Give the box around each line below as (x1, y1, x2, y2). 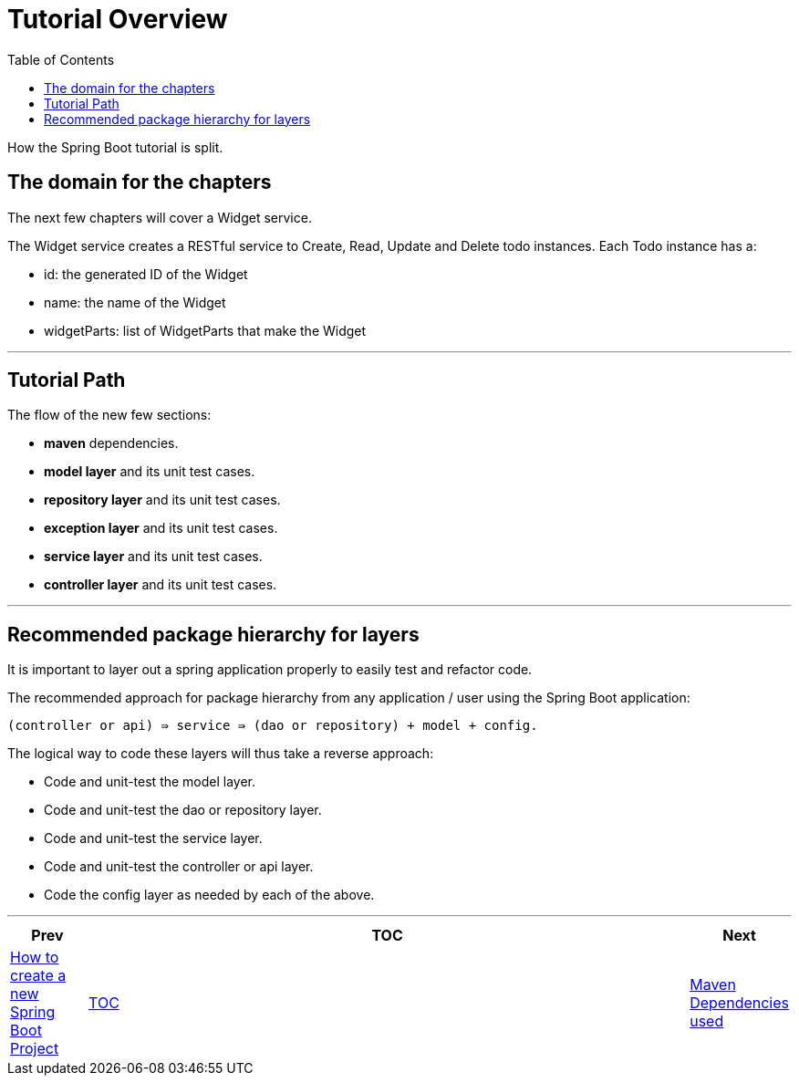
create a (10, 966, 67, 985)
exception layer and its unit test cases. (44, 520, 278, 536)
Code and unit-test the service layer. (44, 830, 263, 847)
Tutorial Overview (7, 4, 228, 35)
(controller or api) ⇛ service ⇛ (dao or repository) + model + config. (7, 718, 538, 734)
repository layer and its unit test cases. (44, 492, 281, 508)
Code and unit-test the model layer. (44, 774, 256, 790)
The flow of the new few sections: (7, 407, 212, 423)
